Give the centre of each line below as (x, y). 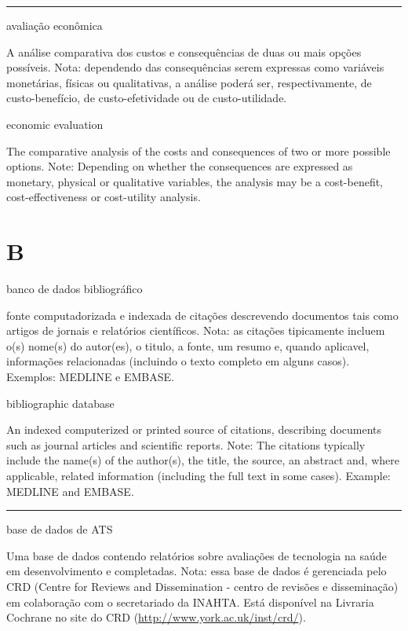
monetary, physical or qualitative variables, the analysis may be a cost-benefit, (195, 181)
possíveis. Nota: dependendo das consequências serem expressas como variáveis (195, 67)
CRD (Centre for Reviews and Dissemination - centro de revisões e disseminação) (202, 586)
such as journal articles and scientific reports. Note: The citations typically (186, 444)
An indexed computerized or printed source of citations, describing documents (194, 429)
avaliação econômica (55, 25)
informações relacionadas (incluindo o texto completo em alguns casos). (178, 361)
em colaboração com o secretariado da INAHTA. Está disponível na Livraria (190, 602)
